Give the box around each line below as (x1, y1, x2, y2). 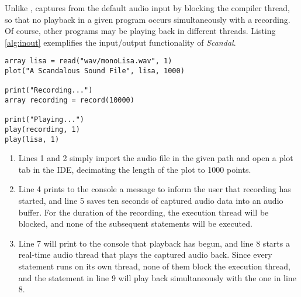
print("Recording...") (5, 86, 93, 95)
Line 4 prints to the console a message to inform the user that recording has (18, 183, 291, 195)
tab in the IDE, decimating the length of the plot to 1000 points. (18, 163, 251, 175)
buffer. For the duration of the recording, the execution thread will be (18, 206, 269, 218)
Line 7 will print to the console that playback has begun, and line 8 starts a (18, 237, 290, 249)
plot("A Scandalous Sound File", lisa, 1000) (5, 67, 185, 76)
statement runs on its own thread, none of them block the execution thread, (18, 260, 290, 272)
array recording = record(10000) (5, 96, 134, 104)
